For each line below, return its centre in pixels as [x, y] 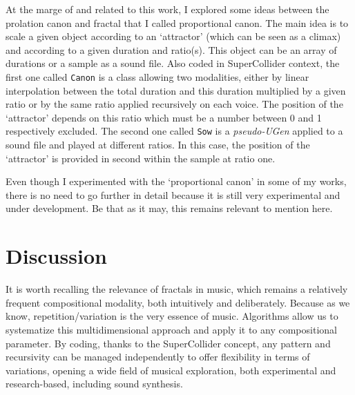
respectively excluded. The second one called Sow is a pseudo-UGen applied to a [174, 131]
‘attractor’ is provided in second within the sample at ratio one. [141, 158]
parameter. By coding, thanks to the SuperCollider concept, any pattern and [168, 343]
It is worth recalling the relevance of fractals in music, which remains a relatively [177, 289]
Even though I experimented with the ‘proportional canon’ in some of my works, [176, 181]
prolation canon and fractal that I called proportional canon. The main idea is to [177, 22]
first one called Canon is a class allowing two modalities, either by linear [157, 76]
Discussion [56, 256]
